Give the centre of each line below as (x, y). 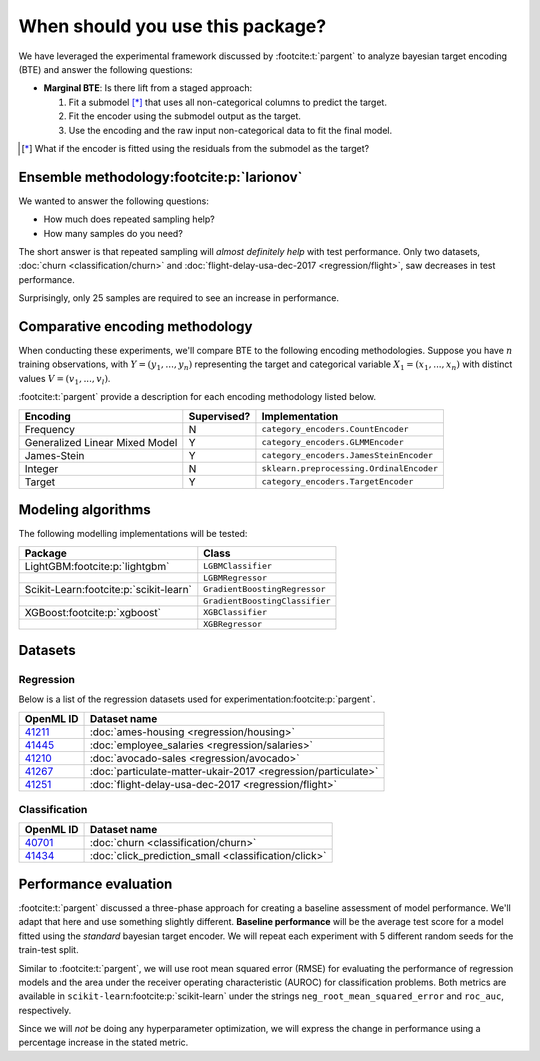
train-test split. (48, 950)
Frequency (49, 429)
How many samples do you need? (113, 233)
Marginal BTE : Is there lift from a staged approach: (148, 88)
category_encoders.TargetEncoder (337, 481)
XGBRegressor (233, 623)
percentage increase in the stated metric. (103, 1042)
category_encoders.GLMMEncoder (332, 442)
